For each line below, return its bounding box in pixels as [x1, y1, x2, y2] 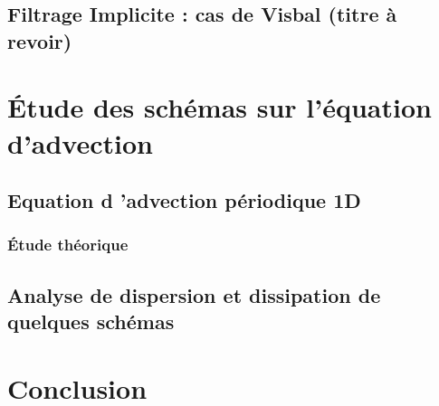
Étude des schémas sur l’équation [7, 89, 432, 126]
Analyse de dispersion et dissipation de [7, 280, 381, 308]
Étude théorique [7, 233, 129, 256]
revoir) [7, 26, 72, 54]
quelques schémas [7, 307, 175, 335]
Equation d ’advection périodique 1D [7, 186, 361, 214]
